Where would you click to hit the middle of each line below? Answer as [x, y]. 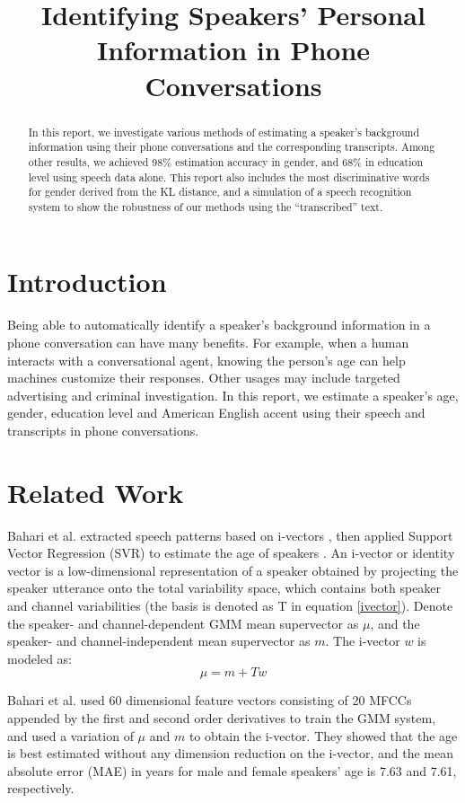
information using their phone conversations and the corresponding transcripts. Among [232, 147]
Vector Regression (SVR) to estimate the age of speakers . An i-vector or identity [231, 553]
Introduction [87, 282]
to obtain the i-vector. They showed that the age [323, 735]
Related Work [96, 492]
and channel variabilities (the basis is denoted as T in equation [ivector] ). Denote [230, 606]
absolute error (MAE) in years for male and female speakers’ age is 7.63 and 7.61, [232, 770]
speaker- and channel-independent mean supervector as [159, 641]
